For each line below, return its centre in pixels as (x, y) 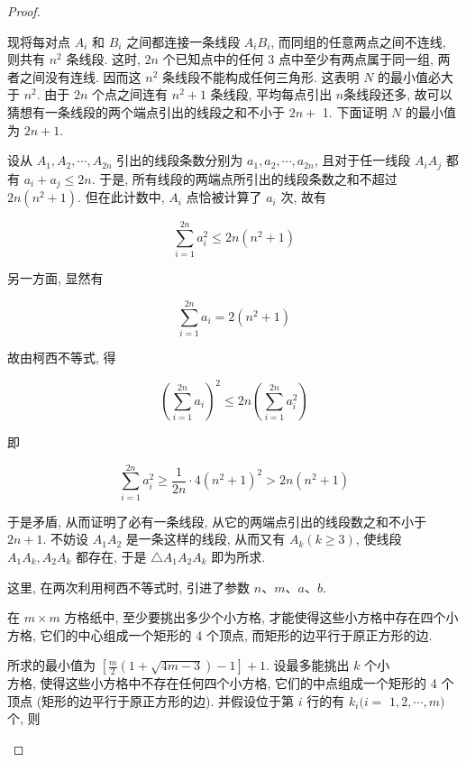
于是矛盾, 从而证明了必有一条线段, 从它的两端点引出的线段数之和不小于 (217, 521)
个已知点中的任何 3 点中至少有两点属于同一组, (298, 59)
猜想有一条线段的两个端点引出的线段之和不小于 (146, 111)
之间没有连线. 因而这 (80, 76)
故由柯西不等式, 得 (62, 357)
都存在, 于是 (111, 556)
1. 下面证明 (355, 111)
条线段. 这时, (103, 59)
